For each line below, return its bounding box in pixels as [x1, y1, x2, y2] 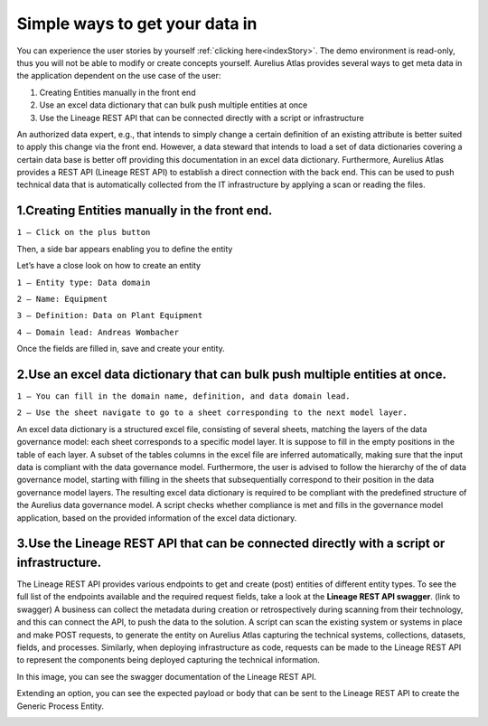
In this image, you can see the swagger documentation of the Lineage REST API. [16, 671, 316, 682]
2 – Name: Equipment [16, 294, 108, 304]
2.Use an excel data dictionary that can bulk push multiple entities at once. [16, 366, 447, 382]
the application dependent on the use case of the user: [16, 71, 221, 81]
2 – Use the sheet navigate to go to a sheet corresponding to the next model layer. [16, 408, 408, 418]
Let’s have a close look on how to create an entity [16, 260, 202, 271]
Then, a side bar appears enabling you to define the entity [16, 243, 233, 254]
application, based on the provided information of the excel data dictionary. [16, 512, 297, 523]
